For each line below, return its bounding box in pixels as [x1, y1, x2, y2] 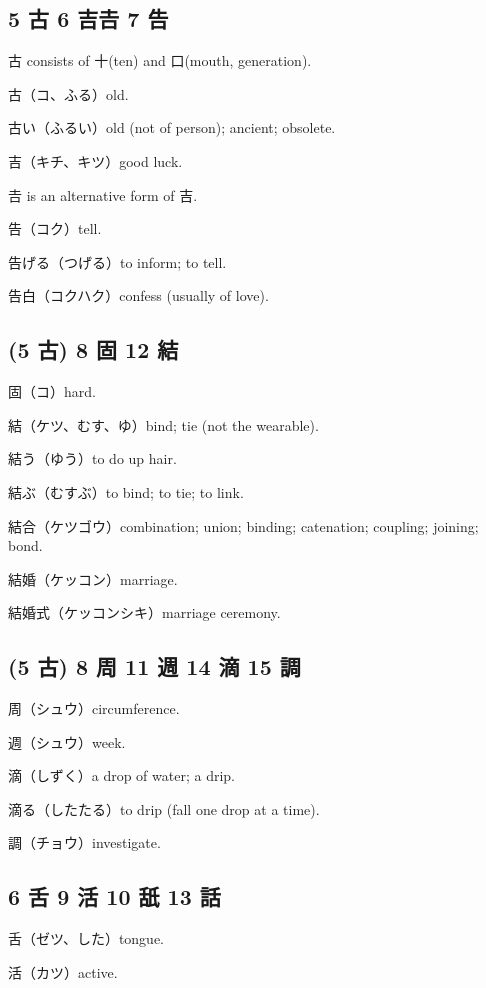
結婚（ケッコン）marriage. [8, 568, 178, 589]
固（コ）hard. [8, 381, 96, 402]
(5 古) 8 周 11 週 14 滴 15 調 [8, 651, 301, 682]
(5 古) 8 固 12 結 [8, 334, 179, 365]
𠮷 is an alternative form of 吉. [8, 184, 198, 205]
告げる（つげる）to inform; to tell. [8, 251, 227, 272]
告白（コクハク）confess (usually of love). [8, 285, 269, 306]
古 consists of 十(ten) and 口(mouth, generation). [8, 50, 312, 71]
